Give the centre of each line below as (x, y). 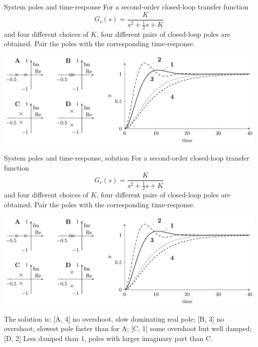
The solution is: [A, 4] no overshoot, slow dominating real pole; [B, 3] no (114, 318)
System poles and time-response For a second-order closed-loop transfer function (126, 6)
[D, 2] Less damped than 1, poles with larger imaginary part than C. (108, 338)
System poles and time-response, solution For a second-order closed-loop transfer (127, 157)
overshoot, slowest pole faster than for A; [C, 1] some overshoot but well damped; (128, 328)
